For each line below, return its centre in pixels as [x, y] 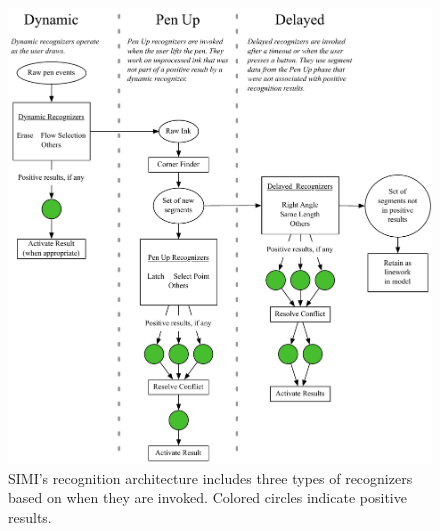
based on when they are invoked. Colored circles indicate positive [207, 497]
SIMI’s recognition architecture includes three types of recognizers [210, 477]
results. [30, 516]
